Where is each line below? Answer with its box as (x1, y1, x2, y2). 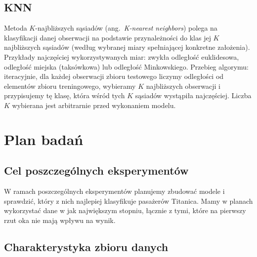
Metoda (4, 23, 27, 33)
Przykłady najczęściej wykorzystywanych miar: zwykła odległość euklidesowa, (4, 51, 239, 62)
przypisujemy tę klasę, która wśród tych (4, 90, 125, 101)
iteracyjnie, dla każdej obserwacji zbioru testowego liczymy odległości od (4, 71, 224, 81)
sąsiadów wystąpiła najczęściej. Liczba (135, 90, 252, 101)
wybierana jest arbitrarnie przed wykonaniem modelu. (12, 100, 176, 110)
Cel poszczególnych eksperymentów (4, 163, 189, 178)
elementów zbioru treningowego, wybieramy (4, 80, 136, 91)
